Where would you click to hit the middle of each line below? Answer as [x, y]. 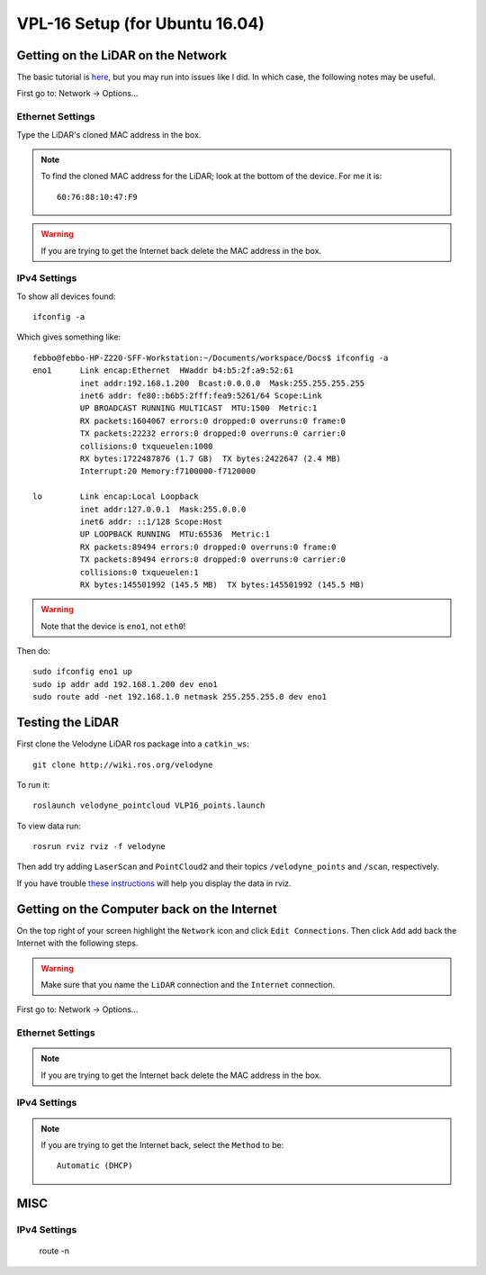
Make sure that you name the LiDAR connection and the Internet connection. [188, 984]
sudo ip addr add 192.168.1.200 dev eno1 [125, 684]
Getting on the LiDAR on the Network [122, 55]
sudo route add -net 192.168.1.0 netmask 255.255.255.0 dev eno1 [180, 697]
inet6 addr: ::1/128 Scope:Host [151, 521]
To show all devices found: [66, 296]
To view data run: [49, 826]
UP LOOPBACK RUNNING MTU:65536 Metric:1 [175, 534]
